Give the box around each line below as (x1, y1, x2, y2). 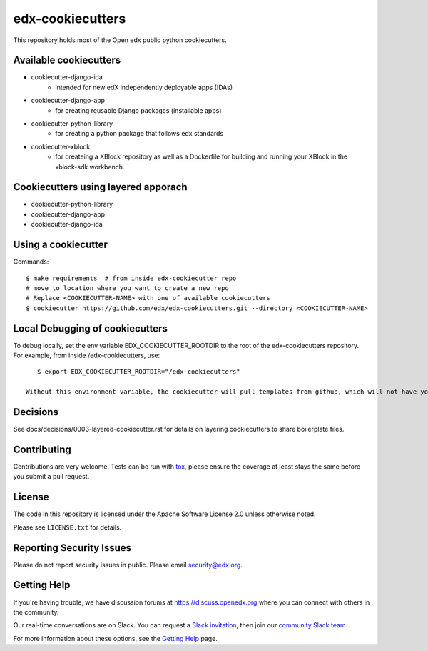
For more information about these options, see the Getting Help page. (13, 634, 218, 642)
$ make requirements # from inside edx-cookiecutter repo (26, 274, 237, 282)
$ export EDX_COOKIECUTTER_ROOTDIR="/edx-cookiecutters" (36, 368, 240, 376)
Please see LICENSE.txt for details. (13, 522, 122, 532)
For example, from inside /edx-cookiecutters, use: (13, 351, 160, 360)
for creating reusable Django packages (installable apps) (55, 106, 222, 114)
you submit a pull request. (13, 472, 90, 481)
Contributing (13, 443, 71, 455)
